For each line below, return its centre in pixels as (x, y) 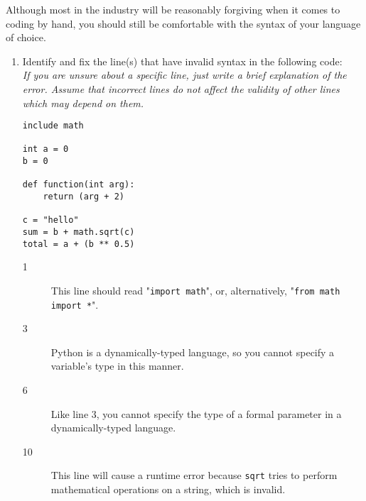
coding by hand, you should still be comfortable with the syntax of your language (183, 23)
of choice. (26, 37)
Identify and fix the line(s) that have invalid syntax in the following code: (182, 61)
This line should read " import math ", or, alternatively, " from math (195, 290)
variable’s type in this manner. (117, 366)
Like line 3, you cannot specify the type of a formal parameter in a (196, 413)
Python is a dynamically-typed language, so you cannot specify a (193, 352)
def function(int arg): (79, 185)
